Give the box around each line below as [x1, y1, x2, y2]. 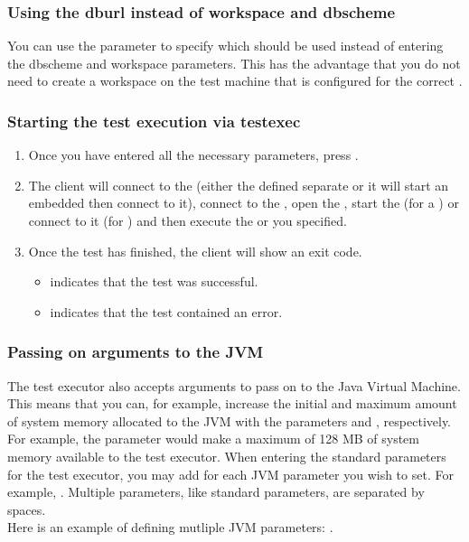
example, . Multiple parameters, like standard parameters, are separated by [7, 482, 425, 501]
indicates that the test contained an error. [50, 302, 283, 321]
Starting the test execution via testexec [7, 109, 301, 132]
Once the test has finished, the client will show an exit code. [28, 241, 362, 260]
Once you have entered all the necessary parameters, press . [28, 145, 359, 164]
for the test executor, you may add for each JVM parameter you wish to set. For [7, 464, 454, 483]
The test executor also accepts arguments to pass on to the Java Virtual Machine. [7, 376, 461, 395]
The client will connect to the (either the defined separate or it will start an [28, 175, 449, 194]
